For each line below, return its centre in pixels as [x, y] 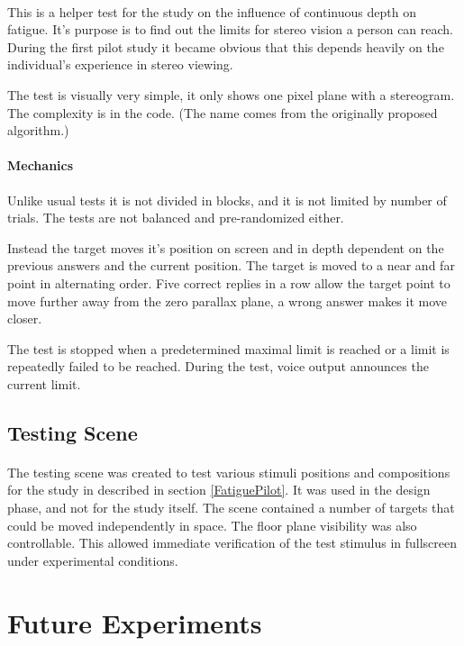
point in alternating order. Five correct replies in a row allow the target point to [229, 282]
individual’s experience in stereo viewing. [120, 64]
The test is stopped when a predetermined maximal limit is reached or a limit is [228, 348]
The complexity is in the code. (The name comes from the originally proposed [223, 112]
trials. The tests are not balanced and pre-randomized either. [176, 218]
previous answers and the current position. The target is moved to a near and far [231, 265]
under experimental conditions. [93, 560]
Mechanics [41, 165]
